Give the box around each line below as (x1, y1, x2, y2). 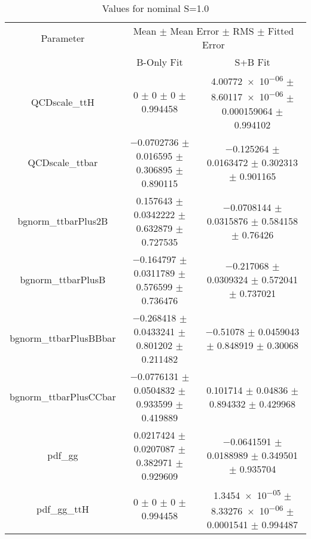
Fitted (267, 24, 294, 38)
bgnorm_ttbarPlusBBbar (10, 331, 116, 345)
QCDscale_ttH (31, 94, 94, 109)
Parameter (41, 30, 85, 45)
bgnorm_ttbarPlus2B (17, 214, 108, 228)
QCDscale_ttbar (28, 155, 98, 170)
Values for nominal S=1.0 (102, 1, 209, 15)
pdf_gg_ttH (36, 501, 89, 516)
